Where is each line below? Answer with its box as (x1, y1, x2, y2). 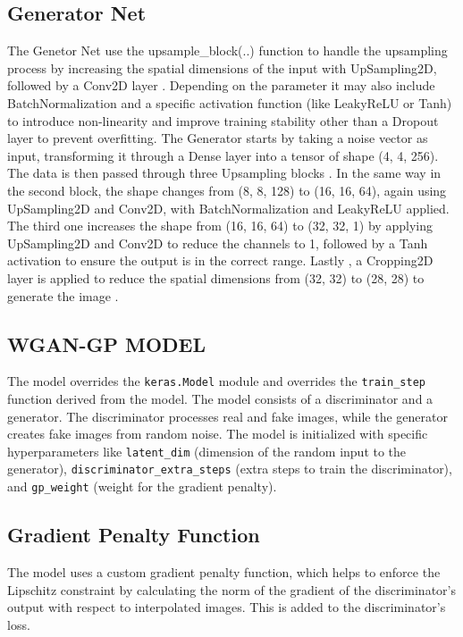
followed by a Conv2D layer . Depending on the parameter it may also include (7, 76, 435, 95)
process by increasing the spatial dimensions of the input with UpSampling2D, (7, 58, 437, 77)
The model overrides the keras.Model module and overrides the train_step (7, 372, 425, 390)
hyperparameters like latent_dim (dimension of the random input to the (7, 441, 407, 460)
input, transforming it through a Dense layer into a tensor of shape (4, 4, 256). (7, 146, 439, 164)
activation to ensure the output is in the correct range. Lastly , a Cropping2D (7, 251, 434, 270)
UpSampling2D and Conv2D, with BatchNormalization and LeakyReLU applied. (7, 198, 450, 217)
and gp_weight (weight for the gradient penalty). (7, 477, 277, 496)
